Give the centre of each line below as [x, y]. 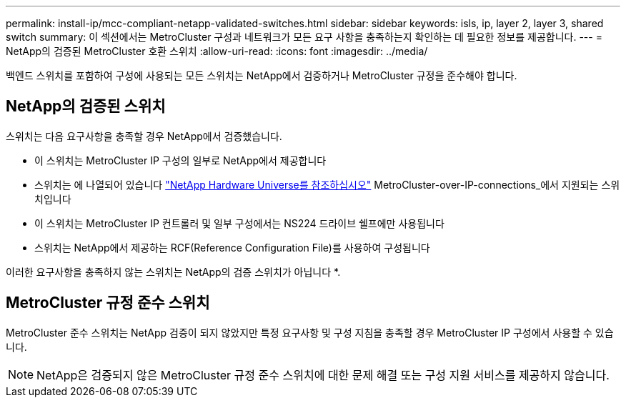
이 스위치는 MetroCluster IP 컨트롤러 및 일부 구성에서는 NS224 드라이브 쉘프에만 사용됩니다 [239, 223]
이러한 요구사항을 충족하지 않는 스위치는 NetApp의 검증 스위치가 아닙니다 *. [173, 272]
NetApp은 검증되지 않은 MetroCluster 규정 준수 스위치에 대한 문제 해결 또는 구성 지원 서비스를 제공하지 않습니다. [323, 375]
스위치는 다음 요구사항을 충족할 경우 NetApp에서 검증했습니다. [144, 136]
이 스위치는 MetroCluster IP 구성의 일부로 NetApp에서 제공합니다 [180, 160]
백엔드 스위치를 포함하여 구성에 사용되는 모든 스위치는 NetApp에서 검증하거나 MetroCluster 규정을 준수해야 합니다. [262, 75]
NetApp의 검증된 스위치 [86, 106]
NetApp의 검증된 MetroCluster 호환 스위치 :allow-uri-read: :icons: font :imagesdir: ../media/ [217, 51]
